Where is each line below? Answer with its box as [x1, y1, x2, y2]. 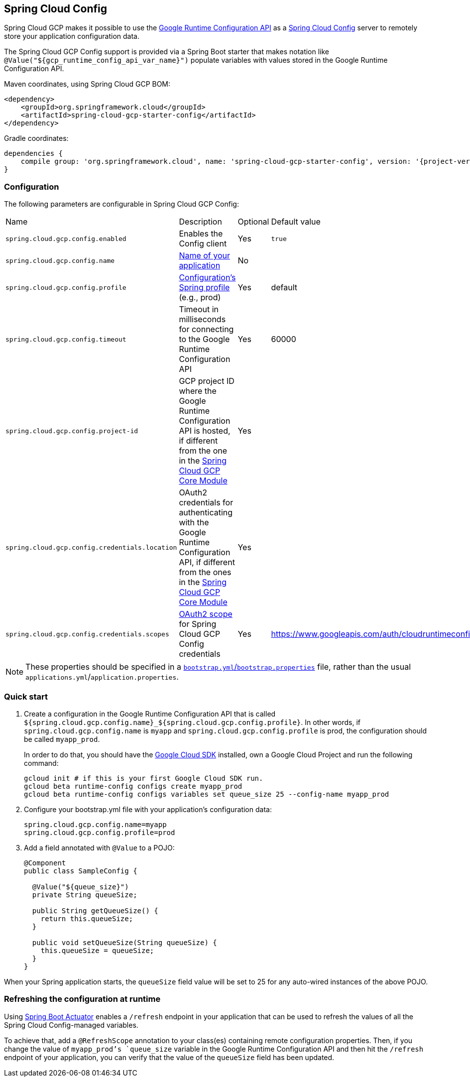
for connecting [179, 324, 234, 335]
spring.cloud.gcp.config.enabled [5, 235, 126, 242]
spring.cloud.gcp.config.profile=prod [24, 828, 175, 837]
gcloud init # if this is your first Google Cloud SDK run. [24, 774, 263, 782]
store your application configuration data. [4, 32, 139, 41]
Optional [237, 217, 269, 227]
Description [179, 217, 222, 227]
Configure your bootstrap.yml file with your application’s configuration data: [24, 805, 272, 814]
